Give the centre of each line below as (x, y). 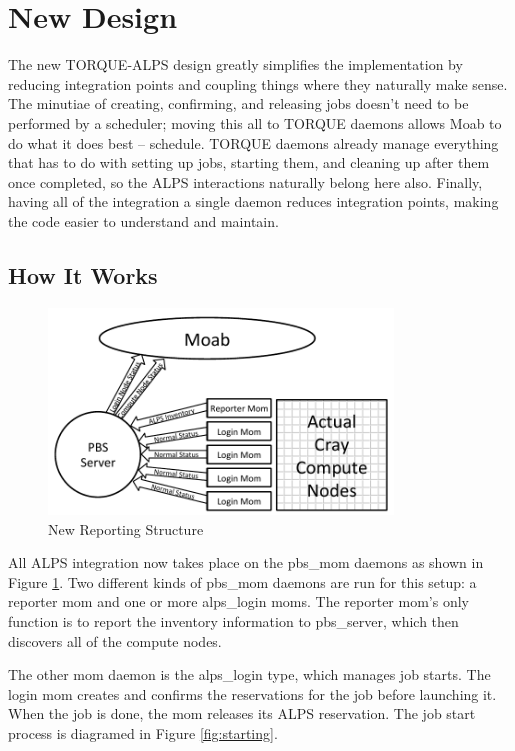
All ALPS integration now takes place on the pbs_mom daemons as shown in (246, 562)
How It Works (83, 274)
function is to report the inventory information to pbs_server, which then (233, 620)
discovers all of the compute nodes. (115, 640)
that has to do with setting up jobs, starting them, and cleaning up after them (249, 162)
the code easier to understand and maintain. (143, 220)
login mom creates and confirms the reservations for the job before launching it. (252, 693)
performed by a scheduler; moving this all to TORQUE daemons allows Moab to (255, 122)
